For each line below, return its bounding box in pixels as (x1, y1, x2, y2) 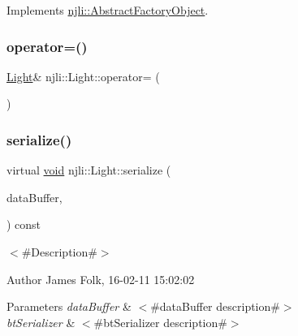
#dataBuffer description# (150, 298, 280, 315)
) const (6, 216, 41, 233)
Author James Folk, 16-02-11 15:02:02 (6, 270, 195, 287)
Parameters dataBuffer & (6, 298, 132, 315)
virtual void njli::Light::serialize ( (6, 162, 171, 179)
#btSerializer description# (93, 313, 227, 330)
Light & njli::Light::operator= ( (6, 67, 160, 84)
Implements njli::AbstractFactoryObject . (6, 2, 209, 18)
